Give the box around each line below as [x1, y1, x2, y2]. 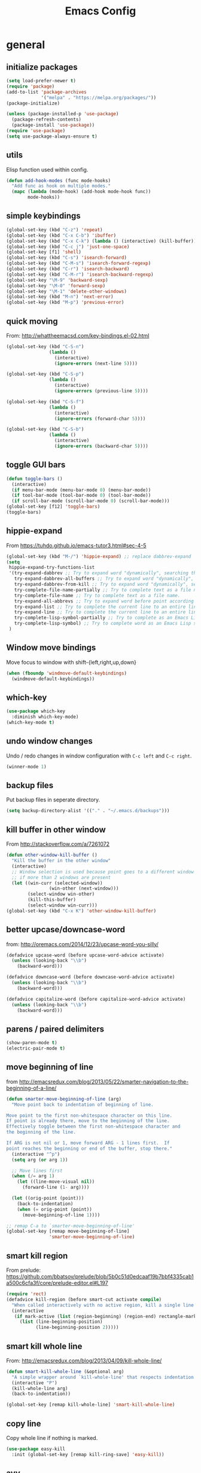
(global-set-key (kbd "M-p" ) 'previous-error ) [6, 299, 124, 306]
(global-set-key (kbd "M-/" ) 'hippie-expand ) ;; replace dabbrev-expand [6, 553, 191, 559]
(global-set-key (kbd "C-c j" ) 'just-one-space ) [6, 243, 130, 250]
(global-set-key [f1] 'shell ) [6, 249, 82, 255]
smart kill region [6, 1251, 68, 1261]
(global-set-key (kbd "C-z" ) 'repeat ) [6, 226, 103, 232]
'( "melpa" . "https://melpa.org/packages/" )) [41, 94, 157, 100]
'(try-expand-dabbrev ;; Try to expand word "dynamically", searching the [8, 570, 199, 576]
